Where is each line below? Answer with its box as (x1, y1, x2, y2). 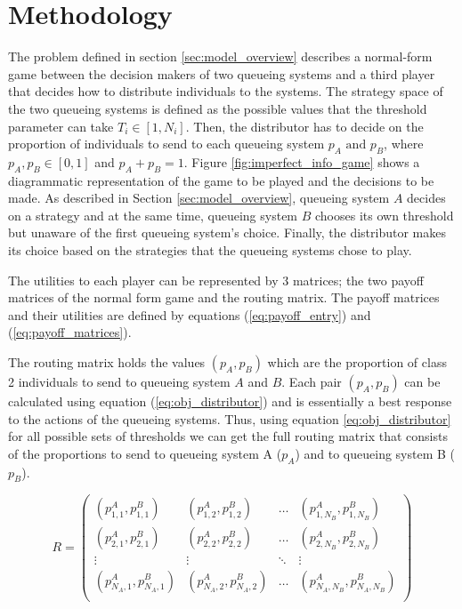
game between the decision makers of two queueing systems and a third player (8, 64, 435, 83)
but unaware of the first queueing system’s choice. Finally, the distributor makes (8, 223, 446, 242)
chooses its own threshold (314, 205, 454, 224)
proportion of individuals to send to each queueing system (8, 134, 325, 153)
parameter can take (8, 116, 114, 135)
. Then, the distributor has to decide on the (185, 116, 424, 135)
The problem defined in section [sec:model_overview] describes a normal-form (8, 47, 433, 66)
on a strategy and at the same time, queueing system (8, 205, 298, 224)
